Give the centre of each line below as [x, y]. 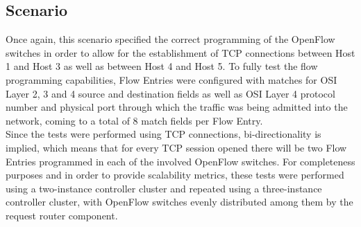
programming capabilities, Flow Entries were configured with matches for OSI [171, 79]
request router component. [62, 215]
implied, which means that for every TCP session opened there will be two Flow [176, 147]
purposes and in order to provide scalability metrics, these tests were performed [175, 175]
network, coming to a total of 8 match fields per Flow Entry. [134, 120]
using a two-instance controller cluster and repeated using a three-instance [164, 188]
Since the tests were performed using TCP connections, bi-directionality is [163, 134]
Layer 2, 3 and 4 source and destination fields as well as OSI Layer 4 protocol [170, 93]
